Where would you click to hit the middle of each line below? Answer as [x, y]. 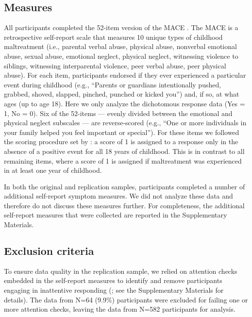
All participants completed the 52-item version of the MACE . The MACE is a [121, 27]
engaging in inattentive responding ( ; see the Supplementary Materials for [114, 290]
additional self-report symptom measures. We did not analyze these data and [118, 196]
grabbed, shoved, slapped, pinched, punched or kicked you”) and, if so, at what [122, 94]
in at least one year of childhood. [53, 170]
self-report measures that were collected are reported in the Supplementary [116, 215]
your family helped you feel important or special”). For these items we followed [122, 132]
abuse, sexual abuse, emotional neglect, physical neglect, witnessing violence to [121, 56]
